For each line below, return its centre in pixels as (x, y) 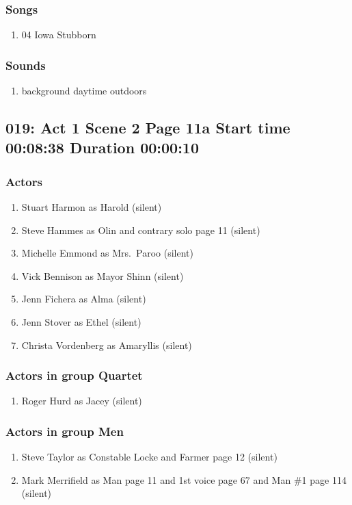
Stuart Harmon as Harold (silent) (92, 207)
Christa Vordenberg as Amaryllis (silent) (107, 345)
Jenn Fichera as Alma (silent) (84, 299)
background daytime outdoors (84, 91)
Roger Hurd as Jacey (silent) (82, 401)
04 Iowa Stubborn (59, 35)
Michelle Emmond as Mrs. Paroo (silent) (107, 253)
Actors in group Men (65, 431)
